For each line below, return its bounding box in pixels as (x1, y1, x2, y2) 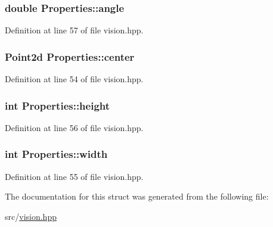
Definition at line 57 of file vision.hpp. (5, 24, 144, 36)
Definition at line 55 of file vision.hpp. (5, 170, 144, 182)
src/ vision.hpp (5, 210, 57, 222)
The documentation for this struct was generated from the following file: (5, 190, 269, 203)
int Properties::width (5, 147, 108, 161)
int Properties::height (5, 98, 110, 113)
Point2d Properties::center (5, 49, 135, 64)
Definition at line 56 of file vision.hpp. (5, 121, 144, 133)
